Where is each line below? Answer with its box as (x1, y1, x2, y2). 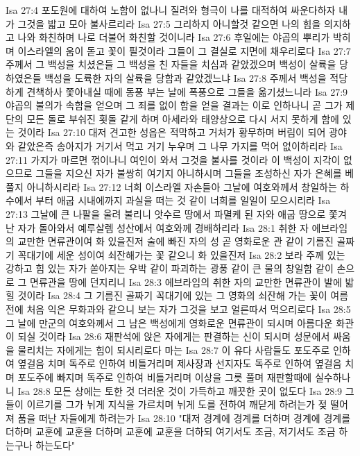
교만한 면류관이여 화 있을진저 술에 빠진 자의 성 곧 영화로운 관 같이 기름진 (17, 234, 334, 248)
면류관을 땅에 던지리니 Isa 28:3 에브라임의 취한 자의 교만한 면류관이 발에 (30, 274, 342, 289)
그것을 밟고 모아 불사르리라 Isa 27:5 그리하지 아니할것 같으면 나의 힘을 (17, 16, 321, 31)
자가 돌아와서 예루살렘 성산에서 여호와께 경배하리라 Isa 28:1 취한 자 (17, 220, 309, 235)
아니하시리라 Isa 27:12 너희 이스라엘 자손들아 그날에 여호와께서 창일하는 (26, 179, 337, 194)
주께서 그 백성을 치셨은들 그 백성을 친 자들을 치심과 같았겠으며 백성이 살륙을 (6, 57, 336, 71)
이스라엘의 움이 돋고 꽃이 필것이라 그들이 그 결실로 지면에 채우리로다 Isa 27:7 (17, 43, 351, 58)
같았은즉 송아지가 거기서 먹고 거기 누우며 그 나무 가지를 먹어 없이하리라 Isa (17, 138, 343, 153)
